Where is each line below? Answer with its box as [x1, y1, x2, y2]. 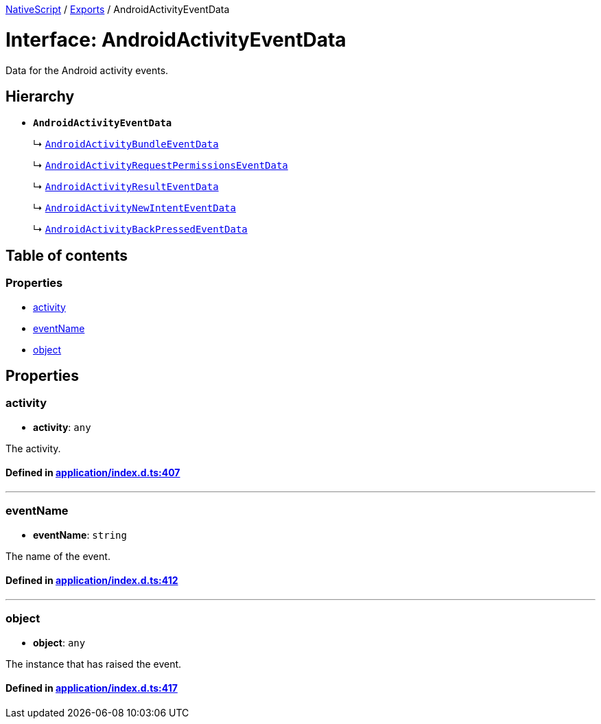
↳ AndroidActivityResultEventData [33, 180, 219, 193]
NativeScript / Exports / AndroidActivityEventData [5, 3, 230, 15]
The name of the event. [5, 550, 110, 562]
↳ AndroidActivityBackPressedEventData [33, 223, 248, 235]
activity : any [33, 421, 91, 433]
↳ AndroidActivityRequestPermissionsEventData [33, 159, 288, 172]
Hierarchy [5, 87, 75, 105]
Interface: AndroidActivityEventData [5, 27, 346, 51]
